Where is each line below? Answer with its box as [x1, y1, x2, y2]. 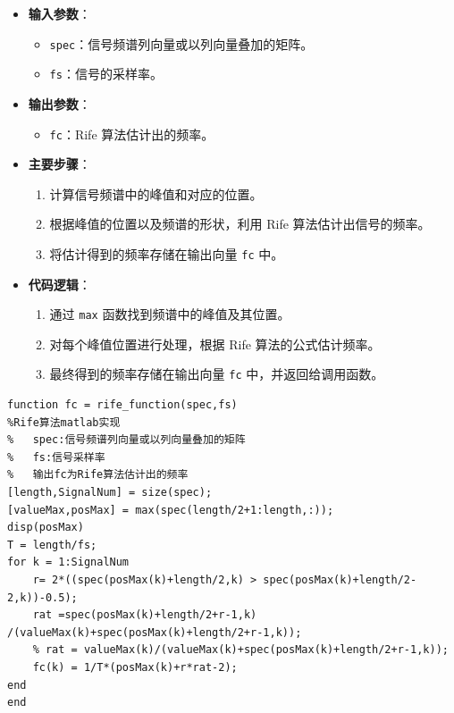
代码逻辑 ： [28, 274, 91, 293]
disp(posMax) [7, 521, 84, 534]
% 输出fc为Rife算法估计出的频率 [7, 468, 189, 482]
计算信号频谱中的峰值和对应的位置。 [49, 184, 263, 203]
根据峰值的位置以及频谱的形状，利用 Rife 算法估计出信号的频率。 [49, 214, 431, 233]
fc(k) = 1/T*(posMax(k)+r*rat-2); [32, 661, 238, 674]
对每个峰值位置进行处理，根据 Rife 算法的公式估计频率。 [49, 334, 381, 353]
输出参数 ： [28, 94, 91, 113]
